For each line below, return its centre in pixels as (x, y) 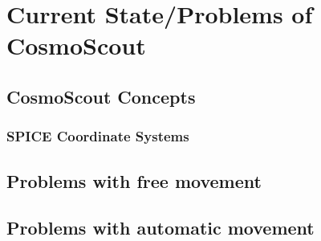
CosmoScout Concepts (101, 96)
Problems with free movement (134, 180)
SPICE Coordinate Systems (98, 136)
